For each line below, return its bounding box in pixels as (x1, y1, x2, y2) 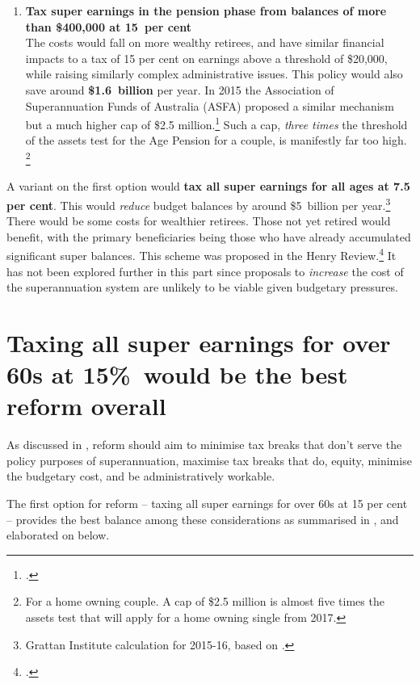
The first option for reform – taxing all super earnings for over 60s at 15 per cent (6, 495, 408, 511)
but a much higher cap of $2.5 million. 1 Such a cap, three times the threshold (25, 114, 408, 132)
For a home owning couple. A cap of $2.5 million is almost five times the (25, 593, 384, 610)
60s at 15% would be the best (6, 358, 348, 391)
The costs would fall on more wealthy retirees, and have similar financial (25, 34, 384, 51)
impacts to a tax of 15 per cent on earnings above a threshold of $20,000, (25, 49, 388, 66)
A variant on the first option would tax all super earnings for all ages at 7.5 (6, 178, 410, 195)
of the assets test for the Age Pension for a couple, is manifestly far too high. (25, 132, 407, 149)
